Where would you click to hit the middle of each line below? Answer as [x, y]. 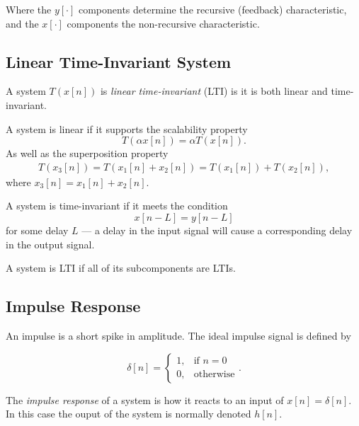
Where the [29, 9]
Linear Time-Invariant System [119, 61]
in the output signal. [50, 244]
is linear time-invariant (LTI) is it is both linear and [214, 91]
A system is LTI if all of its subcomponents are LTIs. [121, 268]
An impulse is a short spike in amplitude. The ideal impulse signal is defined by [178, 335]
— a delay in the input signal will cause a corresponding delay [217, 230]
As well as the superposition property [87, 153]
